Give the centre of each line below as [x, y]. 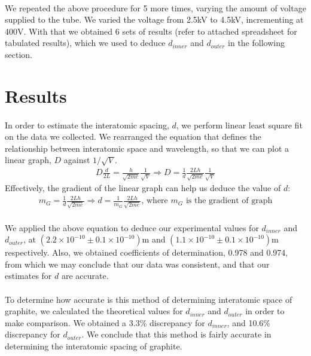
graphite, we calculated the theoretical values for [94, 311]
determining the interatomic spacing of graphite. [94, 346]
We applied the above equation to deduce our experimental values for [132, 227]
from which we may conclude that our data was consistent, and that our [137, 264]
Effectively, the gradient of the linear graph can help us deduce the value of [143, 188]
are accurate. [85, 276]
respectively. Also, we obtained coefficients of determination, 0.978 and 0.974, [147, 252]
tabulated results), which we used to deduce [85, 43]
